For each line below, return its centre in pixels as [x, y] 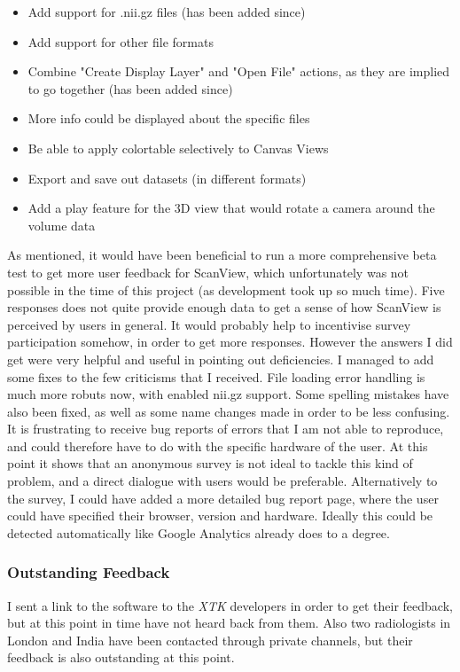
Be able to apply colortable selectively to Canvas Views [178, 148]
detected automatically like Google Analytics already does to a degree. [199, 532]
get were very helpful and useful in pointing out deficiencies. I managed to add [221, 359]
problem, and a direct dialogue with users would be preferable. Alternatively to [222, 481]
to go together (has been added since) [130, 88]
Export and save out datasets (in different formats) [167, 178]
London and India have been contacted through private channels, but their [210, 640]
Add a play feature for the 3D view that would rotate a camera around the [231, 208]
